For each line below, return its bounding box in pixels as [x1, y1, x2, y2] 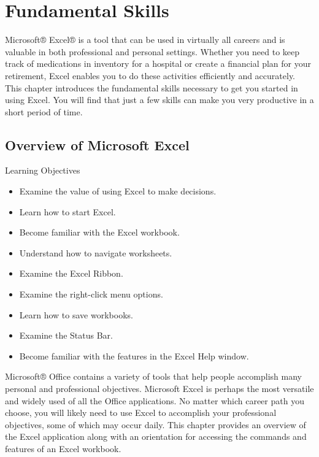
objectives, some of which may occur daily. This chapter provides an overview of [5, 418, 306, 431]
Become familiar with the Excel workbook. [19, 226, 180, 239]
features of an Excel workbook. [5, 442, 121, 455]
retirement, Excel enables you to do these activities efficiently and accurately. [5, 69, 296, 82]
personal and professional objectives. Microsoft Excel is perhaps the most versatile [5, 382, 314, 395]
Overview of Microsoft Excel [5, 135, 190, 154]
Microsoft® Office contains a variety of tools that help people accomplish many [5, 370, 302, 383]
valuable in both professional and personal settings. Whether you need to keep [5, 45, 300, 58]
